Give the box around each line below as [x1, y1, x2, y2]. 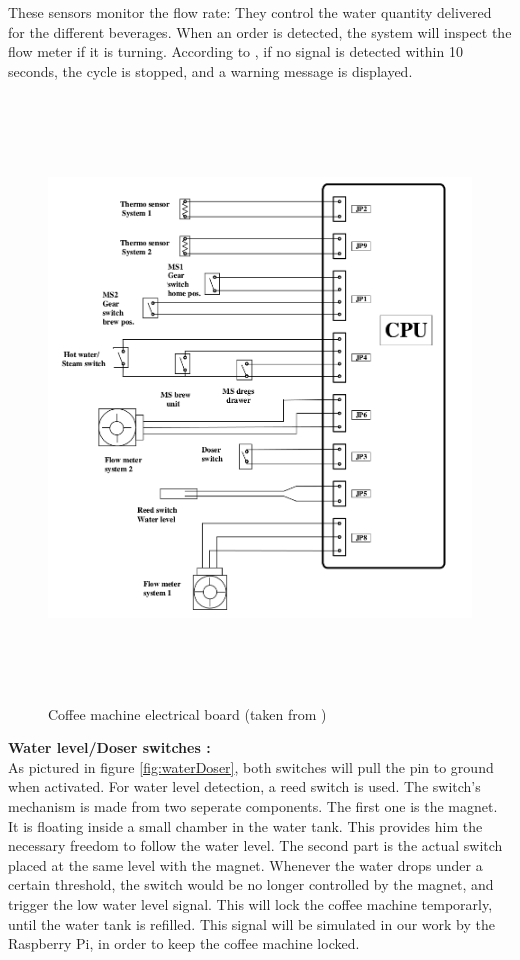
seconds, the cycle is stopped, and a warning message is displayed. [8, 60, 413, 81]
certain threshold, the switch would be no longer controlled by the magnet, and [8, 874, 494, 895]
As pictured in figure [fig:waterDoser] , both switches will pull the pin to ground [8, 756, 494, 777]
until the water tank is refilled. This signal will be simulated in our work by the [8, 913, 495, 934]
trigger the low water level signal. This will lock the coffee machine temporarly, [8, 894, 493, 915]
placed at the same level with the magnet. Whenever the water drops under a [8, 854, 483, 875]
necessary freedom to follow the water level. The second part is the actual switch [8, 835, 503, 856]
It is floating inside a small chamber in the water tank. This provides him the [8, 815, 483, 836]
